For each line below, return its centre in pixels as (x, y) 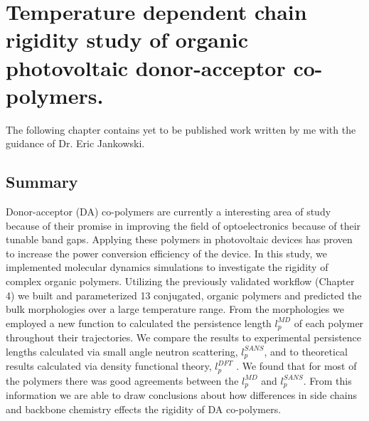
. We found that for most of (296, 366)
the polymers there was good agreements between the (122, 380)
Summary (42, 182)
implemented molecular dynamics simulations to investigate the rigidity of (167, 267)
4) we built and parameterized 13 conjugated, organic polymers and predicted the (184, 295)
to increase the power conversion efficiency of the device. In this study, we (166, 253)
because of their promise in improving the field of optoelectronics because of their (183, 225)
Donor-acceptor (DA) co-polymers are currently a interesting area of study (169, 212)
